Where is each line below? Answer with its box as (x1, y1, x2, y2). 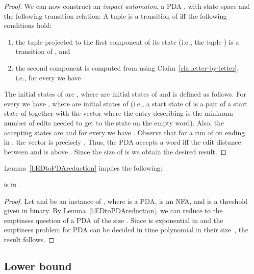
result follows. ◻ (4, 234, 54, 244)
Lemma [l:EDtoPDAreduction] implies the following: (4, 163, 163, 173)
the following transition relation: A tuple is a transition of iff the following (4, 10, 227, 21)
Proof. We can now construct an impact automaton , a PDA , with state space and (4, 1, 250, 11)
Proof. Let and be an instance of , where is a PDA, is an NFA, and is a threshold (4, 196, 248, 206)
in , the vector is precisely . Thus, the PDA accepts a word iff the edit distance (4, 137, 241, 147)
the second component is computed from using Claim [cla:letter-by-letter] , (15, 62, 239, 73)
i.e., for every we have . (15, 72, 85, 82)
